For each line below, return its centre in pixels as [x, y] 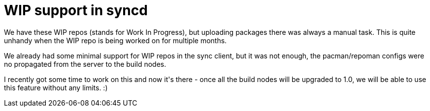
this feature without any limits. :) [56, 87]
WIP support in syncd [76, 10]
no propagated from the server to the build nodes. [85, 64]
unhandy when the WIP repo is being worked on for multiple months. [116, 40]
